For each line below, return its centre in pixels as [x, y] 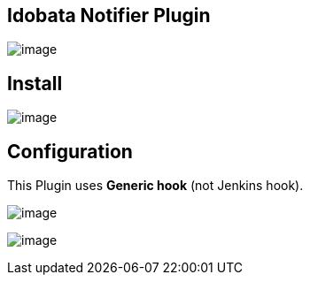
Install [35, 83]
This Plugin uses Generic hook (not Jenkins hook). [155, 186]
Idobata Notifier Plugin [109, 15]
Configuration [70, 151]
